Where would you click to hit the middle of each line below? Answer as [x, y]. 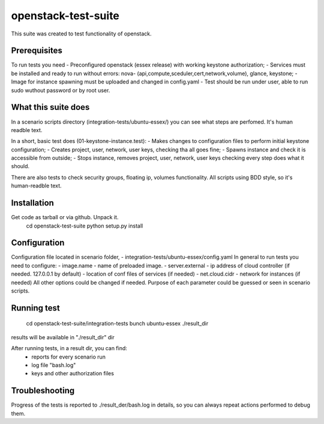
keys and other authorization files [73, 374]
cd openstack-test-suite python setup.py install [85, 226]
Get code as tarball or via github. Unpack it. [65, 217]
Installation [32, 203]
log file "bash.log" [54, 365]
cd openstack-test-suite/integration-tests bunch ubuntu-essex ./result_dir [117, 324]
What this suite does [50, 107]
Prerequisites [37, 51]
